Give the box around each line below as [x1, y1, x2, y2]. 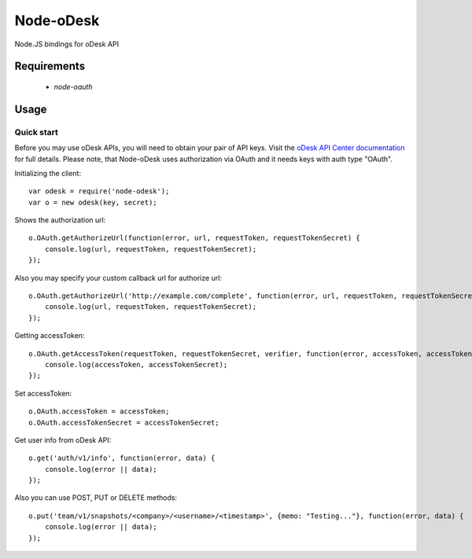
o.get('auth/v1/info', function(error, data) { [28, 454, 216, 463]
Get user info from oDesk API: [14, 435, 112, 444]
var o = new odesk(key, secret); [28, 197, 157, 207]
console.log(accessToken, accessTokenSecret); [44, 360, 228, 369]
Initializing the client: [14, 168, 82, 178]
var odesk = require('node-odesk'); [28, 187, 170, 196]
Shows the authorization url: [14, 215, 106, 225]
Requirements [14, 60, 86, 73]
